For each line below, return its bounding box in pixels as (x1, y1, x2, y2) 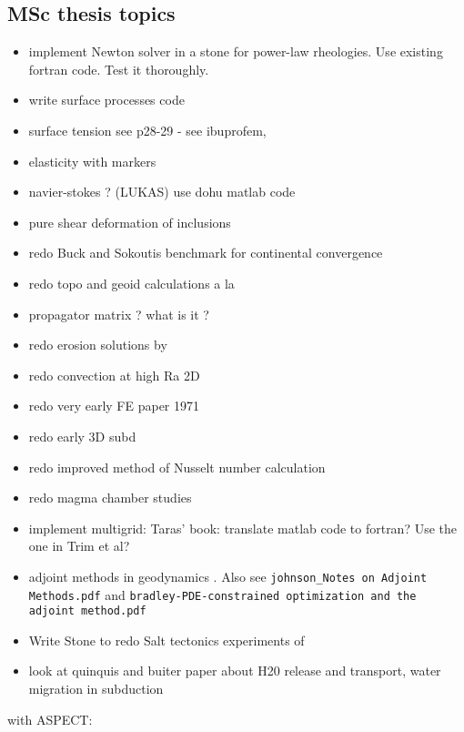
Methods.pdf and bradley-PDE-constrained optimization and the (28, 585, 417, 604)
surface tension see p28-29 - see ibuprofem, (28, 120, 267, 139)
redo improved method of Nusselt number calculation (28, 457, 326, 476)
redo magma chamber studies (28, 488, 192, 507)
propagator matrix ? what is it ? (28, 304, 209, 323)
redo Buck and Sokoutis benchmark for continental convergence (28, 243, 383, 262)
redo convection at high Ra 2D (28, 365, 200, 384)
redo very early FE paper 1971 (28, 396, 200, 415)
